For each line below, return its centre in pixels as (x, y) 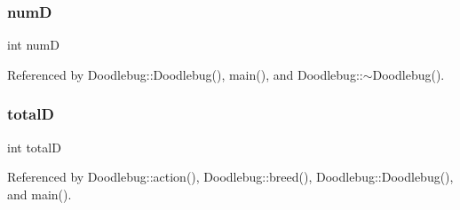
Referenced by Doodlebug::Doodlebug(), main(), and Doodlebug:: (185, 74)
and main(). (40, 194)
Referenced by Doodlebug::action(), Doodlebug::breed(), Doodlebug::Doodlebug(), (230, 177)
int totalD (34, 147)
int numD (33, 45)
